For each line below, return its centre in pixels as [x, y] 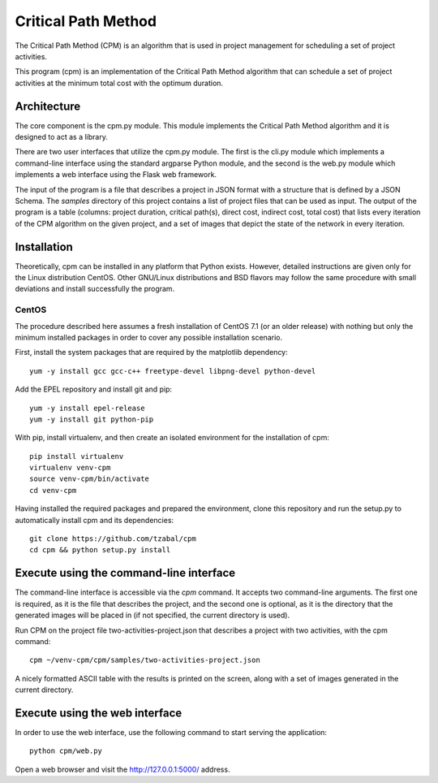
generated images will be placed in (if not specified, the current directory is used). [152, 615]
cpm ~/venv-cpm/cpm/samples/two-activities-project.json [145, 660]
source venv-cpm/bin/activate [90, 479]
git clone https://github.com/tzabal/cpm [113, 539]
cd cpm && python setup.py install [100, 550]
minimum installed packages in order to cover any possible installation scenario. [149, 337]
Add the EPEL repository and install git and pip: [94, 389]
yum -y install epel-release [87, 408]
